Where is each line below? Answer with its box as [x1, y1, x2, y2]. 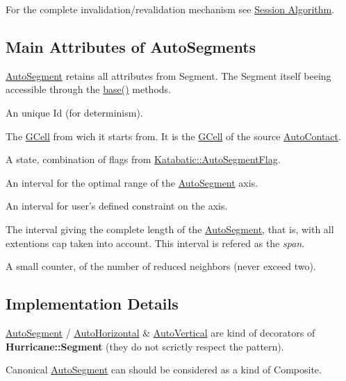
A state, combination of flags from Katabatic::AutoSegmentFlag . [6, 152, 281, 167]
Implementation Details [6, 293, 179, 314]
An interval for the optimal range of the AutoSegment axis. [6, 175, 258, 189]
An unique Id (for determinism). [6, 105, 143, 119]
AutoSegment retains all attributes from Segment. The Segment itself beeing [6, 68, 331, 83]
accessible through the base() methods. [6, 82, 171, 96]
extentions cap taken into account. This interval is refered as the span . [6, 235, 305, 250]
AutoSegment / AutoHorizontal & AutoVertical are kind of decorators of [6, 325, 315, 339]
